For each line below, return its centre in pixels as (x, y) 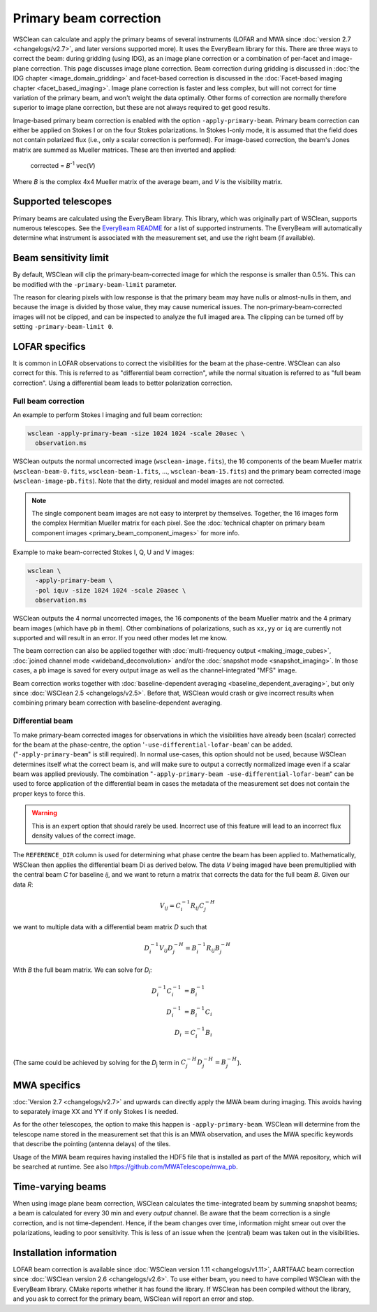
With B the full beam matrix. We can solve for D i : (82, 971)
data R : (23, 884)
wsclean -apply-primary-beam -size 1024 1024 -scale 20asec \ (136, 433)
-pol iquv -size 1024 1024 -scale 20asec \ (111, 590)
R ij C (197, 906)
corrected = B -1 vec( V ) (63, 165)
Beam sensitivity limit (61, 258)
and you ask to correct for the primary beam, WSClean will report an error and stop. (133, 1299)
